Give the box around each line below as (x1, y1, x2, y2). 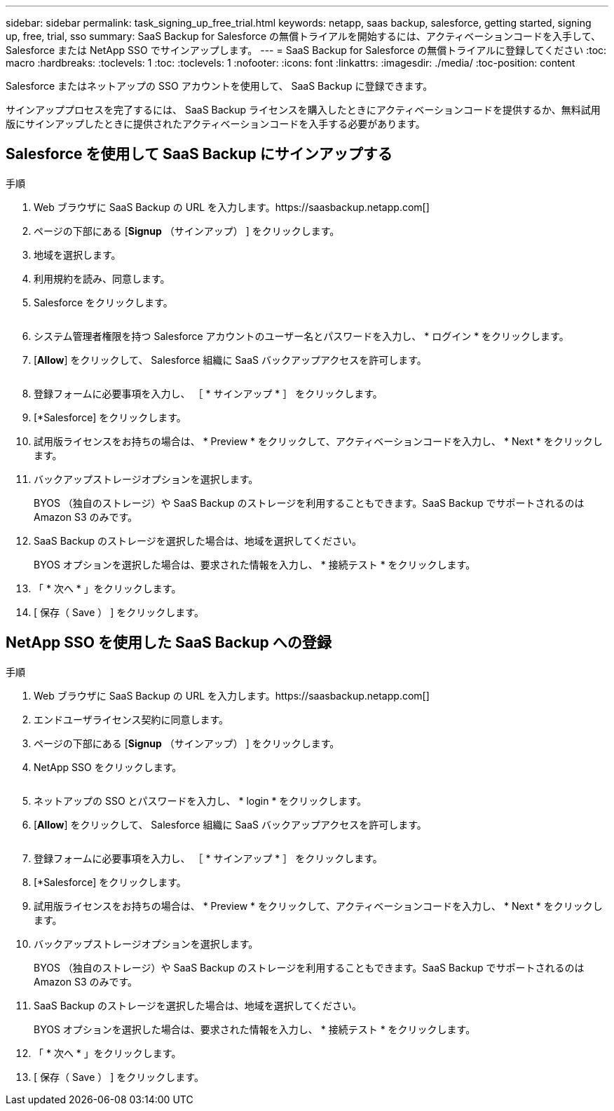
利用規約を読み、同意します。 (34, 272, 170, 285)
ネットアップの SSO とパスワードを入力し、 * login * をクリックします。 (34, 794, 367, 807)
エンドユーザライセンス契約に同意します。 (34, 713, 229, 725)
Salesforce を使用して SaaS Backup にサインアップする (6, 145, 393, 163)
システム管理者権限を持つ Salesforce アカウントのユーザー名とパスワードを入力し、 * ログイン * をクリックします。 (34, 329, 569, 342)
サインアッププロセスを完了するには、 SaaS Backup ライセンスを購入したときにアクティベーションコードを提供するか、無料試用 (6, 104, 601, 116)
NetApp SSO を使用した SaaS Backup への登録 (6, 634, 332, 652)
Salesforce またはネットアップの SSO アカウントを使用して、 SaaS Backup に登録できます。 (6, 80, 433, 92)
